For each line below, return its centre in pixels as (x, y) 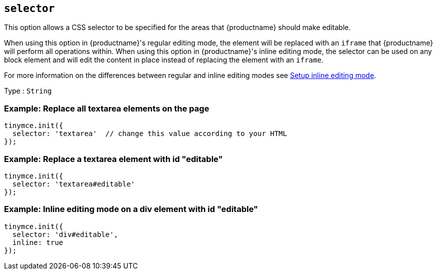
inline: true (38, 242)
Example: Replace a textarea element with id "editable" (114, 159)
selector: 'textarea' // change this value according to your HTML (150, 134)
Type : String (28, 91)
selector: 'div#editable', (65, 234)
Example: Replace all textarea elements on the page (107, 108)
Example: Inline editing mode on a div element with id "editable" (131, 209)
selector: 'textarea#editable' (74, 184)
